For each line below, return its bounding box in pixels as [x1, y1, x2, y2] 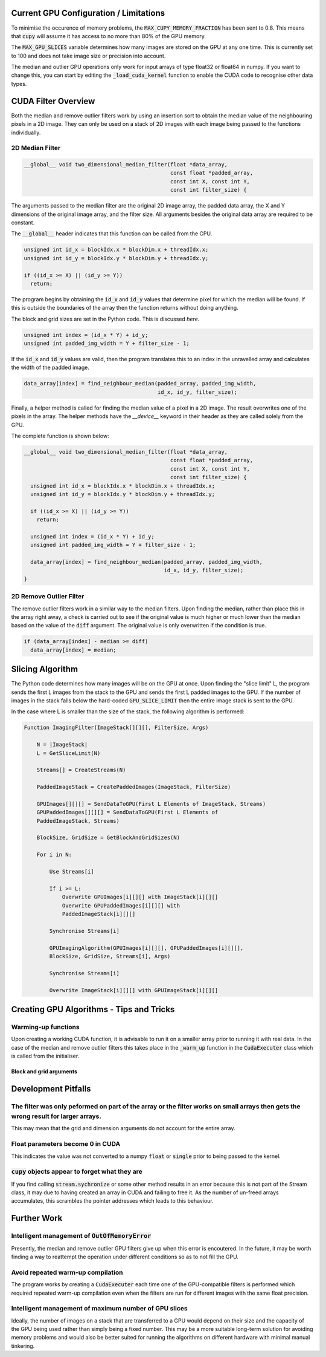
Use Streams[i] [49, 868, 95, 875]
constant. [11, 219, 35, 226]
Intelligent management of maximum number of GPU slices [11, 1304, 188, 1313]
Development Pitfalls [11, 1084, 91, 1094]
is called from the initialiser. [11, 1053, 80, 1060]
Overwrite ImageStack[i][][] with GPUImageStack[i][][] [49, 987, 219, 993]
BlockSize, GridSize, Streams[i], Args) [49, 953, 171, 960]
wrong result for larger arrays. [11, 1112, 102, 1120]
